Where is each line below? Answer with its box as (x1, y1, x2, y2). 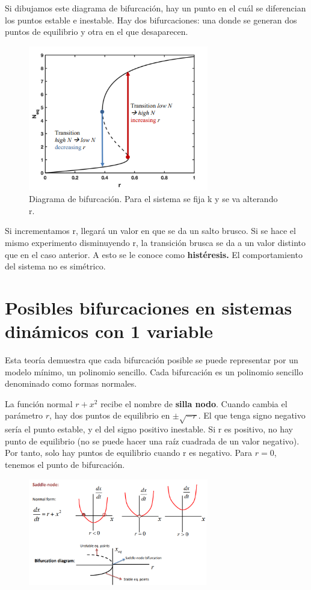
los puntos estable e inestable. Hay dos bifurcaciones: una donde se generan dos (5, 13, 297, 26)
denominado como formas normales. (5, 377, 137, 390)
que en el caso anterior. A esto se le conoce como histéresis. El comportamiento (5, 248, 303, 260)
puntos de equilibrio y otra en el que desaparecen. (5, 25, 188, 38)
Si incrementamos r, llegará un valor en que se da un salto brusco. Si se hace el (5, 224, 296, 237)
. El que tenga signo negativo (198, 409, 306, 422)
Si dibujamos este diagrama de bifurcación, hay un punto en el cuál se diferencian (5, 2, 306, 14)
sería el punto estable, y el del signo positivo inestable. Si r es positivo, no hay (5, 423, 293, 435)
